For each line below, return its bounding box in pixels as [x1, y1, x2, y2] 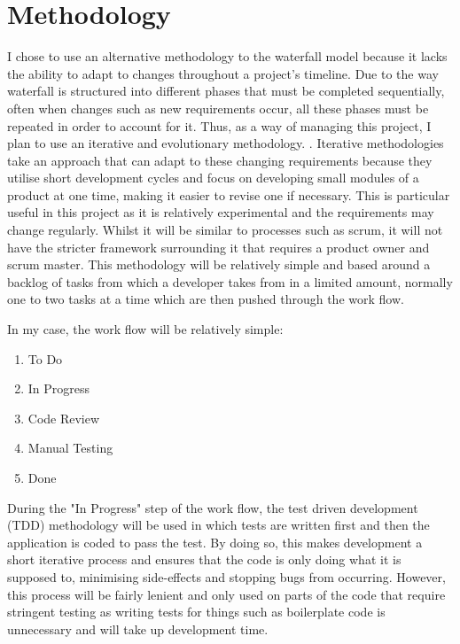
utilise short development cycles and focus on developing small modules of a [7, 168, 419, 187]
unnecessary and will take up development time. [7, 619, 269, 638]
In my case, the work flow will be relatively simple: [7, 320, 284, 338]
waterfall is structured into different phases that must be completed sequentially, [7, 81, 445, 100]
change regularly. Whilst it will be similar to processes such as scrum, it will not [7, 221, 443, 239]
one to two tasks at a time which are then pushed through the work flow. [7, 290, 404, 308]
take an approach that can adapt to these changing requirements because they [7, 151, 433, 169]
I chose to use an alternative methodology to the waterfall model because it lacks [7, 47, 448, 66]
